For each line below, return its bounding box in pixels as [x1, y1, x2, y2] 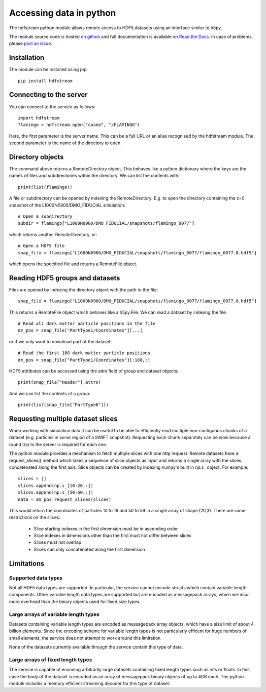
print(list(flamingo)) [18, 184, 73, 190]
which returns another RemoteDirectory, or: [9, 231, 98, 237]
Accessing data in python [9, 7, 116, 18]
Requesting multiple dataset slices [9, 414, 118, 423]
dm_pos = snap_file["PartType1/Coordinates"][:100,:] [18, 357, 150, 363]
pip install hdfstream [18, 78, 73, 83]
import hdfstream [18, 115, 60, 121]
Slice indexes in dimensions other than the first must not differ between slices [33, 532, 192, 538]
